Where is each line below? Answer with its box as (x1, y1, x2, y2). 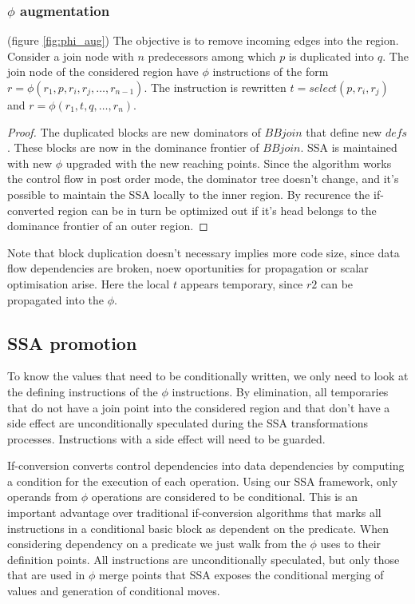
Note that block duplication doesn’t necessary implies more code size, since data (7, 244, 400, 260)
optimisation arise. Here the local (7, 275, 170, 292)
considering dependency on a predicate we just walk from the (7, 535, 306, 552)
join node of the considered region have (7, 63, 199, 80)
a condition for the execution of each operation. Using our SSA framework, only (7, 472, 398, 489)
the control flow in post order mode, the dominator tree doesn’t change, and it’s (7, 170, 399, 187)
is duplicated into (289, 47, 374, 64)
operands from (7, 488, 78, 505)
